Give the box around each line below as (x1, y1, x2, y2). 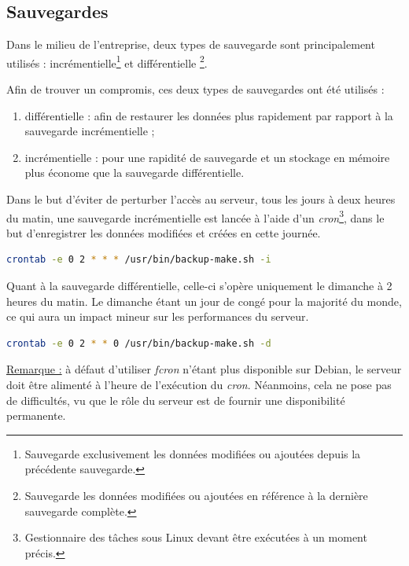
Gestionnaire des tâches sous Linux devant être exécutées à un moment (24, 529, 367, 546)
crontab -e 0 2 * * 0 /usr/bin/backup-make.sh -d (6, 337, 271, 349)
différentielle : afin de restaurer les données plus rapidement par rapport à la (24, 107, 393, 123)
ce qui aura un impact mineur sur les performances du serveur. (6, 308, 309, 325)
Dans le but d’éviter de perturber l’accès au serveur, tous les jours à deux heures (6, 191, 396, 208)
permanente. (6, 407, 66, 424)
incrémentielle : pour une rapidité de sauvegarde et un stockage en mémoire (24, 149, 390, 165)
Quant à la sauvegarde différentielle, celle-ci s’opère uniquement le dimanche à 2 (6, 277, 392, 294)
